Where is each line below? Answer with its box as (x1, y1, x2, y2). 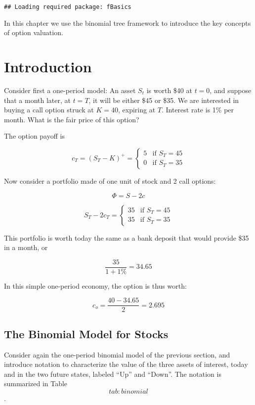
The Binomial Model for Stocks (4, 326, 169, 341)
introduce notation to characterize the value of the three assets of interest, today (4, 359, 248, 369)
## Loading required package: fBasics (4, 3, 131, 10)
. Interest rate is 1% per (161, 104, 234, 115)
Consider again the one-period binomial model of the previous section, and (4, 349, 230, 359)
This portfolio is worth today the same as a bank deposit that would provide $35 (4, 232, 249, 243)
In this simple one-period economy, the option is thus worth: (4, 280, 187, 291)
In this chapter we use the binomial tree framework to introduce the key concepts (4, 17, 251, 28)
